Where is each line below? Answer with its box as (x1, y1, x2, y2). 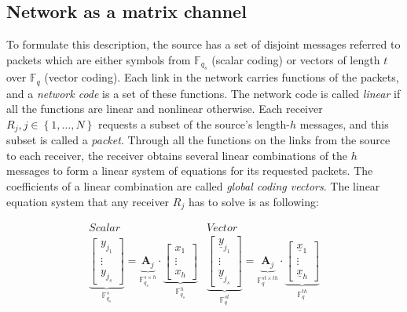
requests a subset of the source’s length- (97, 115, 290, 132)
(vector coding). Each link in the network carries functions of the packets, (44, 69, 399, 85)
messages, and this (299, 115, 389, 132)
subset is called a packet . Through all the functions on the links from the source (6, 132, 390, 148)
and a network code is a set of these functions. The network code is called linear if (6, 85, 401, 101)
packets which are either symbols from (6, 51, 191, 67)
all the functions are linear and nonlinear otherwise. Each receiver (6, 100, 323, 117)
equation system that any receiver (6, 193, 170, 209)
